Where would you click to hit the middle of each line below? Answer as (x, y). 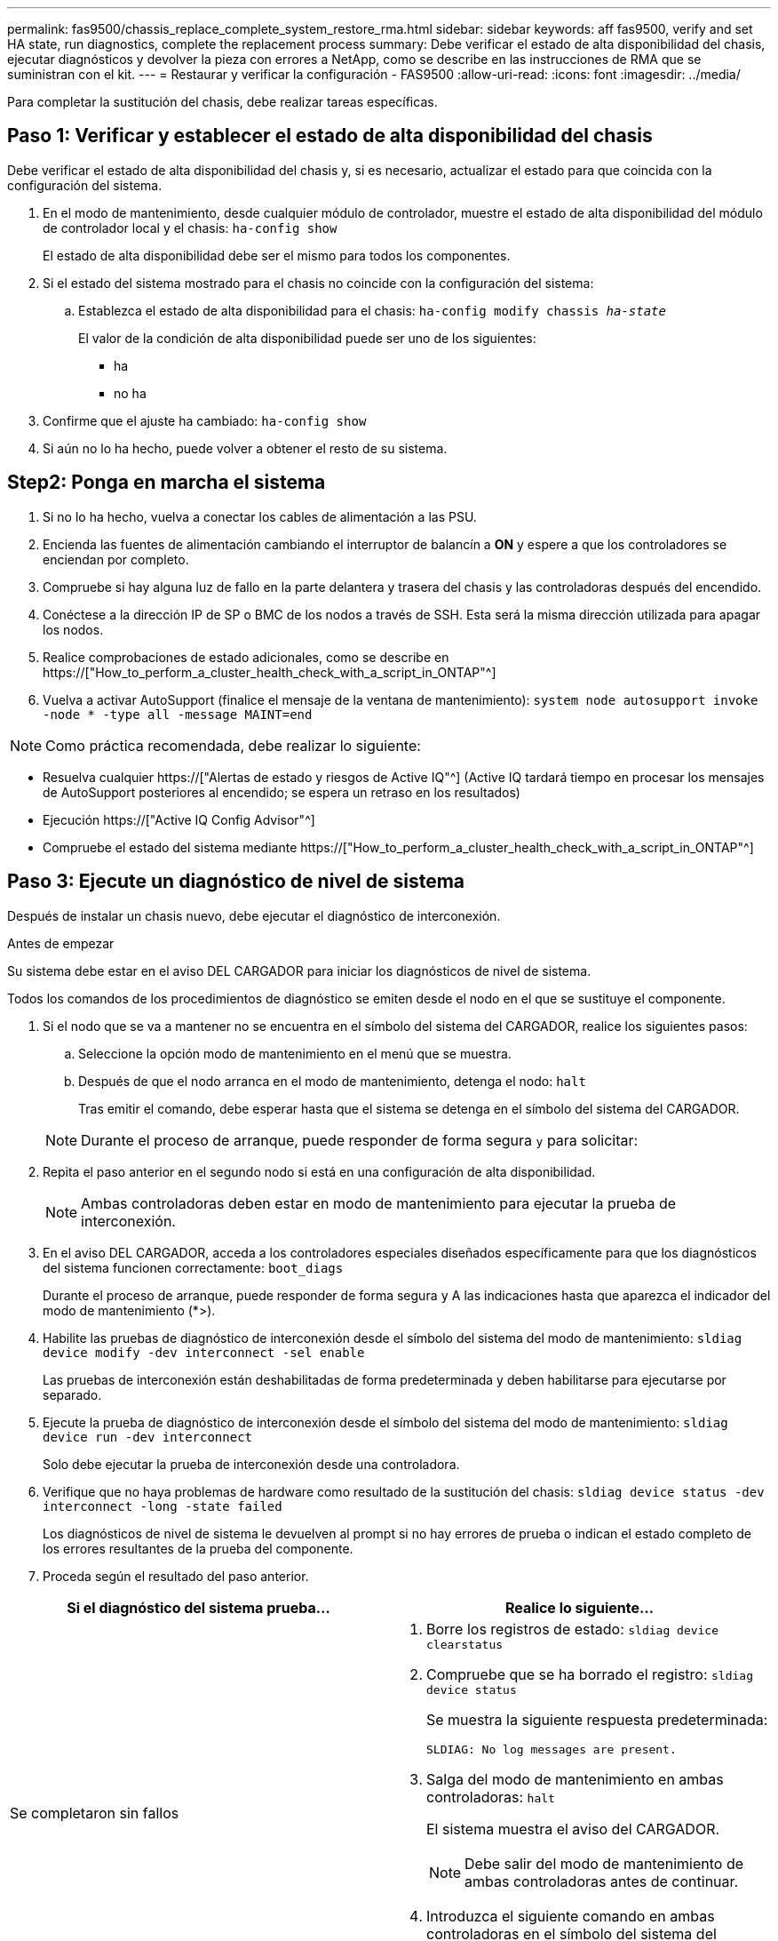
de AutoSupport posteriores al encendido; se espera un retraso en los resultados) (282, 792)
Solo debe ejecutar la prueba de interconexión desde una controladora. (251, 1464)
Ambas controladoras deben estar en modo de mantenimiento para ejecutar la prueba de (379, 1203)
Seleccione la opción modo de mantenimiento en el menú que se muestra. (295, 1053)
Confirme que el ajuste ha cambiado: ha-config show (205, 420)
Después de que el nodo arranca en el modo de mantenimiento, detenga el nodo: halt (332, 1081)
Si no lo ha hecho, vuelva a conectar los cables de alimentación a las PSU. (260, 516)
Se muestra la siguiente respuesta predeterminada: (597, 1719)
